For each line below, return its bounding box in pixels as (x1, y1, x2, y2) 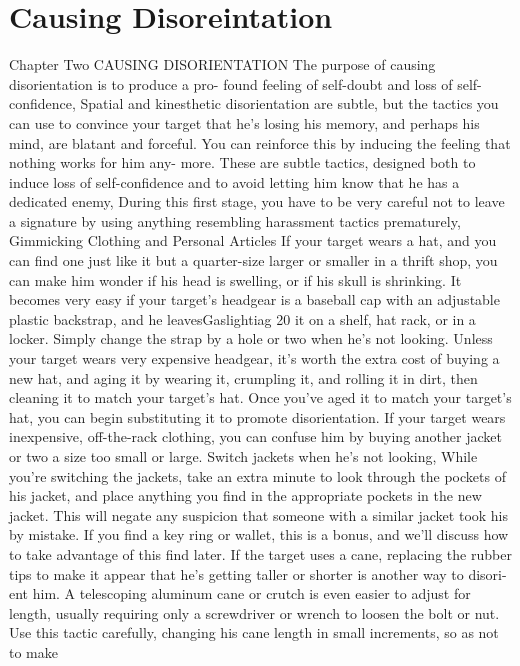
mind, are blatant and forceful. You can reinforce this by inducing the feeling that (9, 132, 511, 153)
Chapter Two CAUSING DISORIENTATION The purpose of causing (9, 54, 436, 75)
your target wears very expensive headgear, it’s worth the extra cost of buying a (9, 348, 500, 369)
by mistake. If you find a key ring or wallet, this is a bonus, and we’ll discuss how (9, 524, 509, 545)
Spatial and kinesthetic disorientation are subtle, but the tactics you (80, 93, 499, 114)
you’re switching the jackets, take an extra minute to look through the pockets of (9, 465, 506, 486)
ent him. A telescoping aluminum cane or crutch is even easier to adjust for (9, 583, 471, 604)
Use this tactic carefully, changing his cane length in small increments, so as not (9, 622, 499, 643)
